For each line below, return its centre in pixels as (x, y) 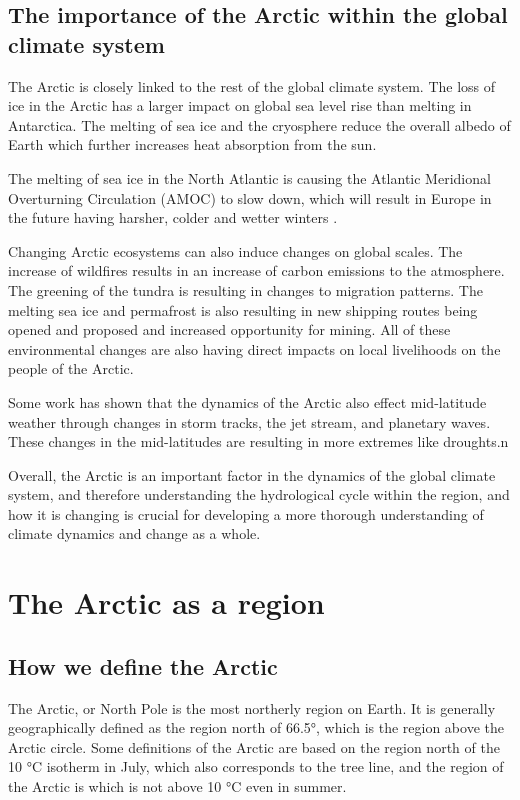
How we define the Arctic (143, 665)
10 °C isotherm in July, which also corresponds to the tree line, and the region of (256, 766)
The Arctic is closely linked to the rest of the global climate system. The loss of (252, 85)
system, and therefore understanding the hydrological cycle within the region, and (259, 494)
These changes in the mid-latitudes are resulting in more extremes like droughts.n (258, 441)
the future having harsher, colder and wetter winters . (173, 217)
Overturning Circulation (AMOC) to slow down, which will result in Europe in (250, 197)
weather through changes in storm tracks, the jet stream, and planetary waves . (249, 421)
